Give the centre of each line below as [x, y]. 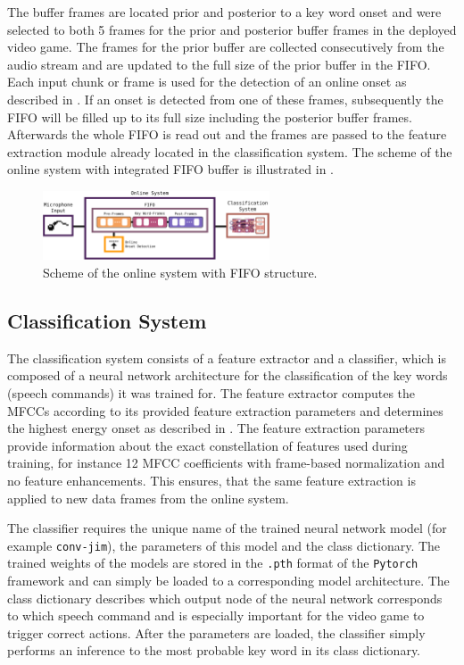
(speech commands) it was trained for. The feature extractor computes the [211, 393]
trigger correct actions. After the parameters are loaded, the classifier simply [216, 632]
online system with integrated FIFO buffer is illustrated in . [170, 169]
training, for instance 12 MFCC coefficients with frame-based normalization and [226, 463]
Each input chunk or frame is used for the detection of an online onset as [207, 82]
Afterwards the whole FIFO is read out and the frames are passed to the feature [227, 134]
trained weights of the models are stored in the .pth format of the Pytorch [213, 563]
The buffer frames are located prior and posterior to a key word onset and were [224, 12]
